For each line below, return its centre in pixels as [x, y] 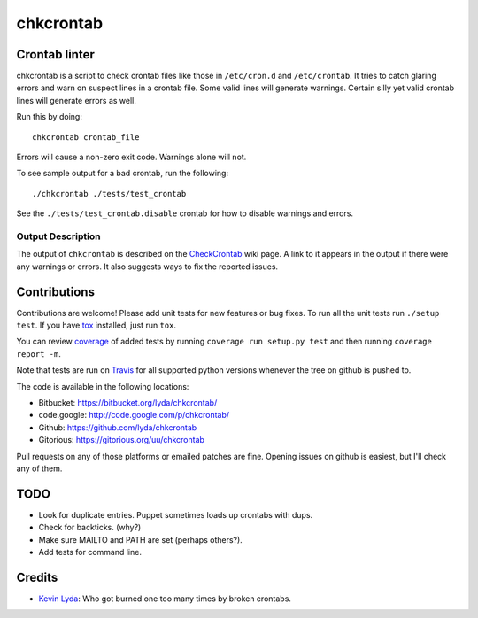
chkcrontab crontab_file [86, 137]
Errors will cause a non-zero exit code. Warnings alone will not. [131, 157]
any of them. [39, 468]
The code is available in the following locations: [103, 386]
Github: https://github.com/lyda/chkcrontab [118, 427]
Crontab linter [55, 54]
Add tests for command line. [90, 552]
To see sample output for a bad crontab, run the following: [123, 174]
